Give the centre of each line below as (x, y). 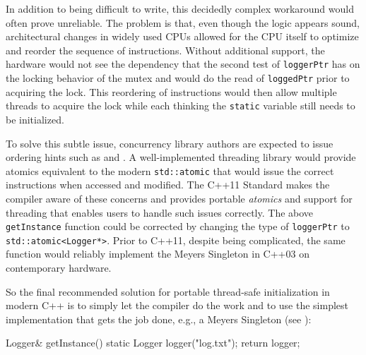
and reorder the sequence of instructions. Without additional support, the (165, 50)
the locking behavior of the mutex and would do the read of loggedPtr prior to (178, 78)
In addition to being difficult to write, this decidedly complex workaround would (180, 8)
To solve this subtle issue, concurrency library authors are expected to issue (170, 143)
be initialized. (35, 119)
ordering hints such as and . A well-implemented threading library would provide (181, 157)
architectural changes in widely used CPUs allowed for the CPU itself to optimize (182, 36)
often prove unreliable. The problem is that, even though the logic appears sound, (183, 22)
